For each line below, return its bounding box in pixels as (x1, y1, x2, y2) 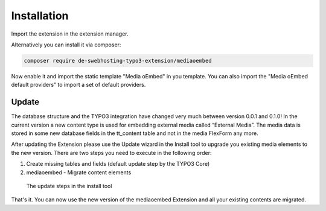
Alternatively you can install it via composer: (11, 41, 121, 48)
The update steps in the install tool (26, 182, 112, 189)
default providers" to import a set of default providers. (11, 81, 146, 89)
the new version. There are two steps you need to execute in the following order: (11, 149, 212, 156)
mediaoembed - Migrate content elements (26, 169, 132, 176)
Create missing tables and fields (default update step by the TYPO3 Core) (26, 160, 210, 168)
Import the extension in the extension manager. (11, 30, 129, 37)
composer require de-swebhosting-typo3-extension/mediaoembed (24, 57, 212, 64)
